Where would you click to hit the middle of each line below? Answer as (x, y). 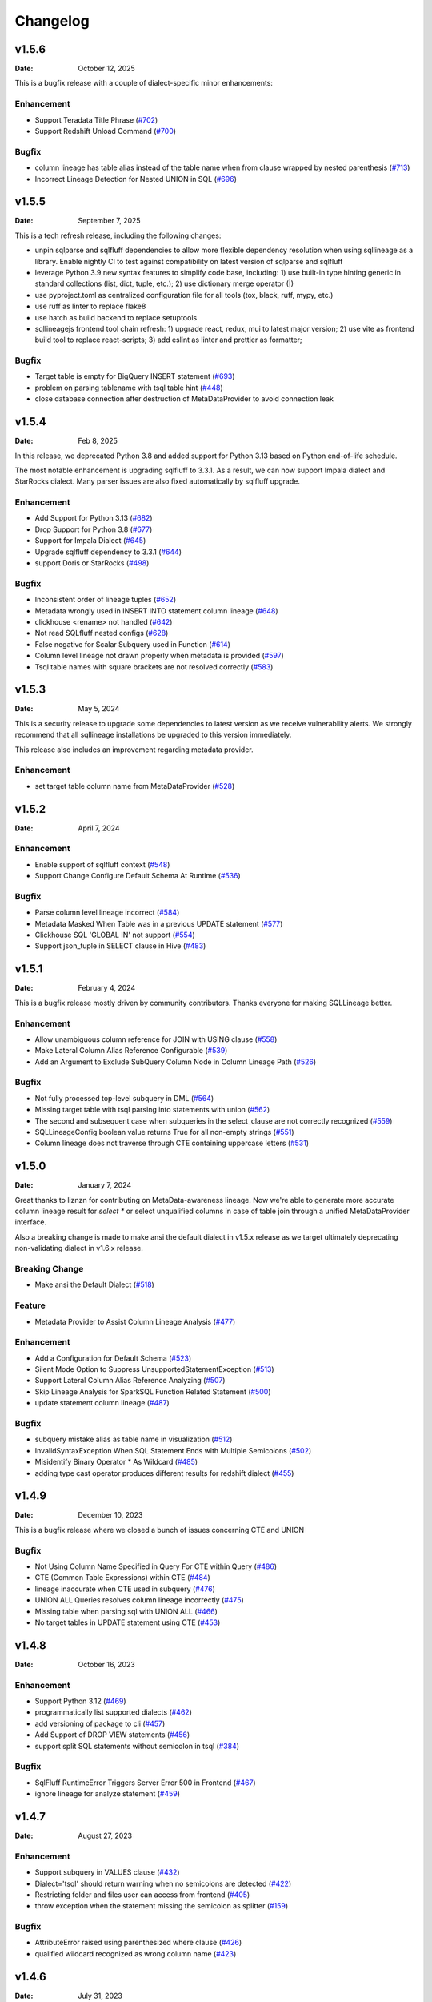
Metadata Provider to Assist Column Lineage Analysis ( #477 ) (135, 1321)
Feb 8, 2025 (98, 441)
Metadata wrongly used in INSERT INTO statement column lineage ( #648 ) (157, 611)
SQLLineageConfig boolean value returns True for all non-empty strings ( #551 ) (164, 1132)
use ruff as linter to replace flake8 (90, 306)
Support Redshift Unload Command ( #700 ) (105, 131)
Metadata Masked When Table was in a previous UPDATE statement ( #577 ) (159, 923)
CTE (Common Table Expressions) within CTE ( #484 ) (123, 1578)
